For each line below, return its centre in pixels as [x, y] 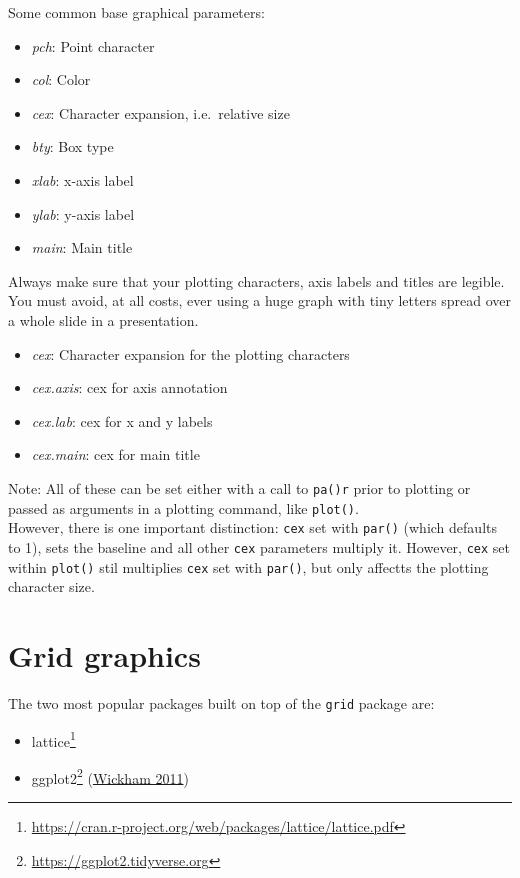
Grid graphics [104, 654]
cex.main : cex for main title [115, 454]
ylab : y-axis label [83, 213]
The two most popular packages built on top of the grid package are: [221, 702]
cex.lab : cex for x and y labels [122, 420]
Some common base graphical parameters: [136, 12]
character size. [51, 586]
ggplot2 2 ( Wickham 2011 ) [110, 776]
